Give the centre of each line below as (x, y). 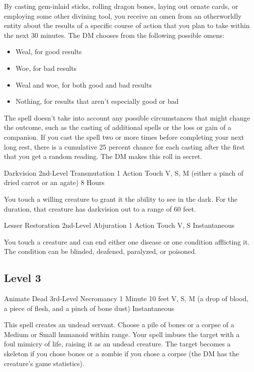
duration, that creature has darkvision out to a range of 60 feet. (100, 208)
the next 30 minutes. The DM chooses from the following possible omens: (114, 35)
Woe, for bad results (46, 68)
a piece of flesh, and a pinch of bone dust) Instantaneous (89, 308)
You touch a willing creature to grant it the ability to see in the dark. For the (121, 199)
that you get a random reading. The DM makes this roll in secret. (103, 156)
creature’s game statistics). (44, 363)
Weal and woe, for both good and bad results (84, 84)
